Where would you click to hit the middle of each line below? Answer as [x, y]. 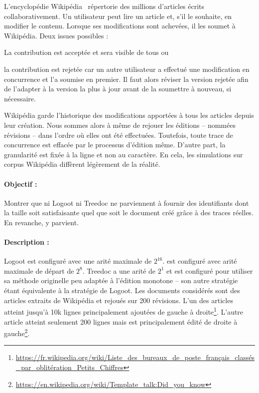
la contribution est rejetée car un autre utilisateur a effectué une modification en [127, 69]
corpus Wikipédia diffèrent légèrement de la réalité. [82, 164]
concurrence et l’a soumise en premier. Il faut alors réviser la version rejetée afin [126, 79]
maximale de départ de [39, 270]
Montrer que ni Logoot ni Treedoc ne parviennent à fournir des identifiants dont [127, 202]
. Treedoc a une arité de [119, 270]
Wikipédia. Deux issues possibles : [56, 35]
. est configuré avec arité [200, 261]
